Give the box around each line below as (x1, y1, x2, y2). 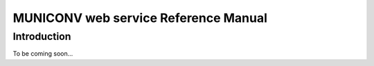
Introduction (12, 30, 71, 43)
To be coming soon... (12, 49, 73, 58)
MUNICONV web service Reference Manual (12, 10, 268, 25)
